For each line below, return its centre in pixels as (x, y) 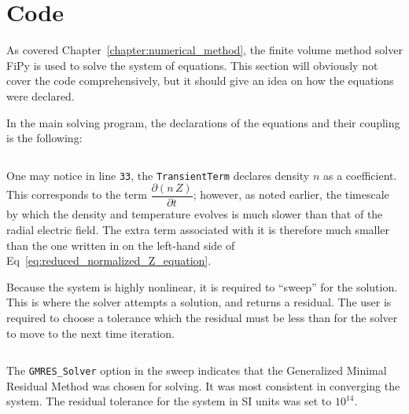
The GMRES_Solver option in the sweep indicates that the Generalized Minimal (197, 370)
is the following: (44, 138)
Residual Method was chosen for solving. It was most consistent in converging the (203, 385)
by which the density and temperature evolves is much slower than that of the (195, 214)
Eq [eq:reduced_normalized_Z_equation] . (109, 260)
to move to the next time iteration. (90, 333)
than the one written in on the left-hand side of (121, 245)
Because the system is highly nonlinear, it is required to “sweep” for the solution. (202, 286)
